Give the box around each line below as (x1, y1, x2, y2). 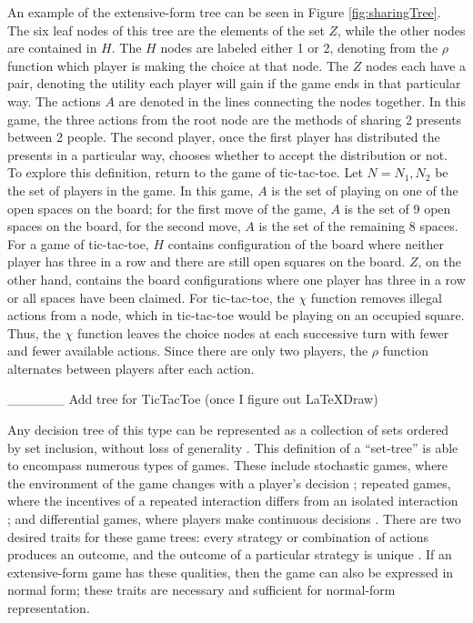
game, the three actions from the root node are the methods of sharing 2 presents (7, 109, 462, 128)
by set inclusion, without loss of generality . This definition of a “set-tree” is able (7, 437, 458, 457)
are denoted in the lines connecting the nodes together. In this (118, 91, 466, 110)
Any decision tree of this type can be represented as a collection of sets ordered (7, 420, 449, 439)
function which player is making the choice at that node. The (7, 55, 349, 75)
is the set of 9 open (344, 198, 451, 217)
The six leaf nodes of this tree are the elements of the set (7, 20, 325, 39)
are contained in (7, 38, 97, 57)
